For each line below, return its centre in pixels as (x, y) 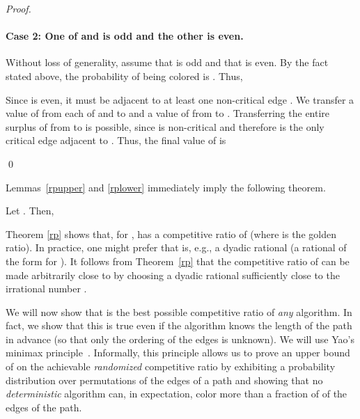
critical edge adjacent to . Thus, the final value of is (116, 140)
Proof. (18, 8)
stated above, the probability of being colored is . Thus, (124, 76)
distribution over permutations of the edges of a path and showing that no (164, 380)
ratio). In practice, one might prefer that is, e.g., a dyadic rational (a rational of (176, 247)
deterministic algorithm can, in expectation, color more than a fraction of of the (177, 394)
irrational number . (46, 288)
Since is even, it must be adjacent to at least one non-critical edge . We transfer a (180, 99)
